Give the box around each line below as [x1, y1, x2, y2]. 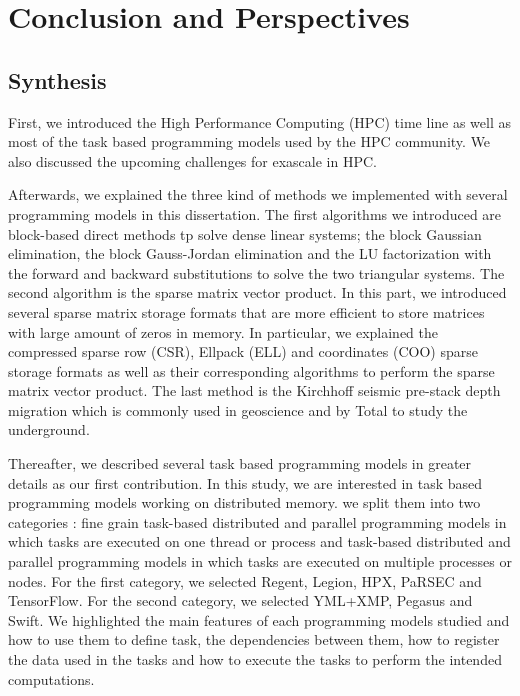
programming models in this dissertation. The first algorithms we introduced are [8, 203, 502, 224]
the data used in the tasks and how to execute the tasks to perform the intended [8, 649, 502, 670]
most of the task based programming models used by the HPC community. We [8, 131, 491, 152]
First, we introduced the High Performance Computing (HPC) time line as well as [8, 111, 512, 132]
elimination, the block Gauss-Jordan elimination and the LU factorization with [8, 243, 492, 264]
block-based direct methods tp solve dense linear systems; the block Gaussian [8, 223, 482, 244]
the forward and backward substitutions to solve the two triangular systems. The [8, 262, 505, 283]
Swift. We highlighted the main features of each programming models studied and [8, 609, 510, 630]
